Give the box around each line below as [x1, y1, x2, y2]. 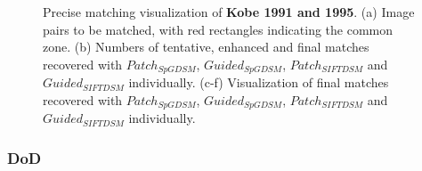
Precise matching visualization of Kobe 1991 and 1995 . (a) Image [43, 3, 415, 20]
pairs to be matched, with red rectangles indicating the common [43, 20, 394, 38]
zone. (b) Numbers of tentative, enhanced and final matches [43, 37, 369, 56]
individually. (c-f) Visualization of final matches [128, 73, 389, 92]
